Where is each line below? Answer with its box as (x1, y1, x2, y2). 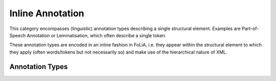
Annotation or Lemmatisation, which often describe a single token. (27, 32, 167, 38)
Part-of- (242, 25, 259, 32)
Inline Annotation (9, 8, 84, 19)
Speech (9, 32, 26, 38)
